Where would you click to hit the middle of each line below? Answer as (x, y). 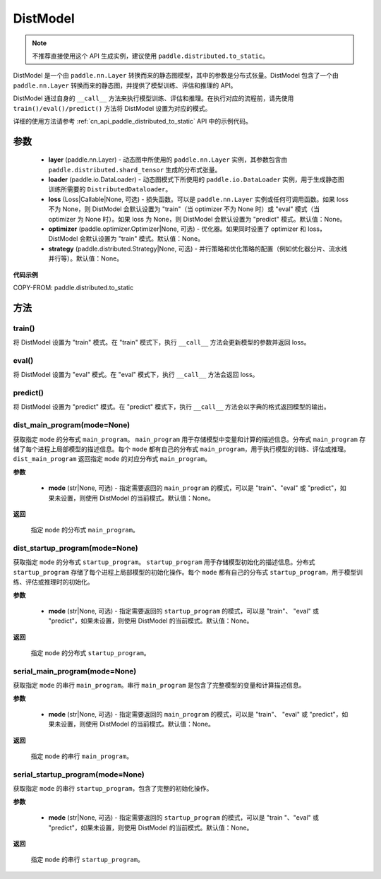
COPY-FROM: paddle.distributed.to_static (73, 287)
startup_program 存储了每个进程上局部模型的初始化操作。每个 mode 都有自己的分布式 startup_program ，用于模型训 (188, 572)
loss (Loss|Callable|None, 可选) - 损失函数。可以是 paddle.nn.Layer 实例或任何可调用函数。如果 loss (198, 199)
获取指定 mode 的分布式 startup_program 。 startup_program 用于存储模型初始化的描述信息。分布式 (164, 562)
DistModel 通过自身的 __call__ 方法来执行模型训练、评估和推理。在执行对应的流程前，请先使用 (153, 98)
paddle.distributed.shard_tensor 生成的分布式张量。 (135, 169)
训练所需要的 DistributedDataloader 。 (110, 189)
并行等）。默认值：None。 (86, 258)
